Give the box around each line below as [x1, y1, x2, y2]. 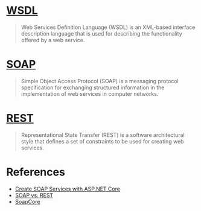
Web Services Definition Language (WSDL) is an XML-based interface [21, 24, 196, 31]
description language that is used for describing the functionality [21, 30, 182, 37]
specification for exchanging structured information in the [21, 84, 165, 91]
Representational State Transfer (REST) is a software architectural [21, 131, 185, 139]
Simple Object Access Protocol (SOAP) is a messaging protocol [21, 77, 179, 84]
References [6, 165, 65, 178]
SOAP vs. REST [14, 191, 54, 199]
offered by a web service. [21, 36, 85, 43]
